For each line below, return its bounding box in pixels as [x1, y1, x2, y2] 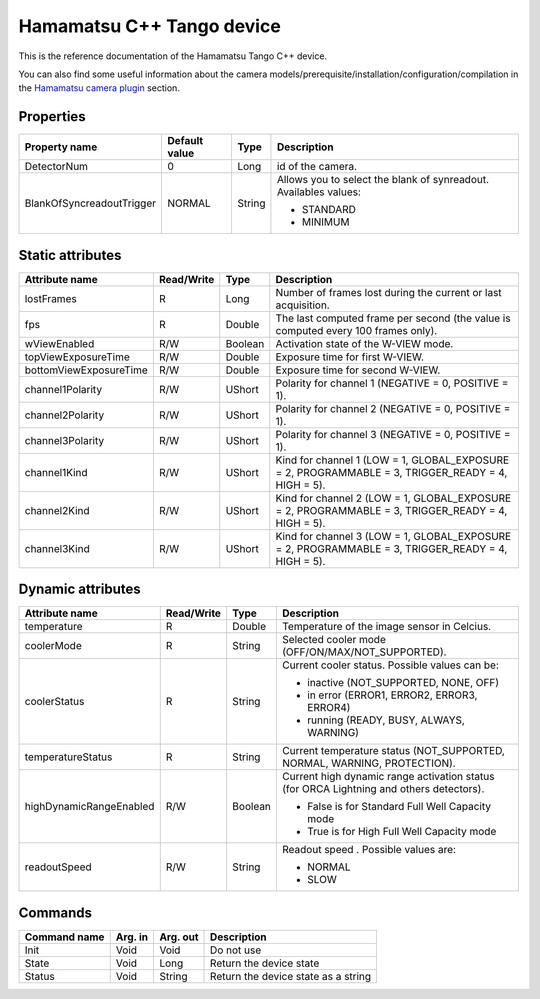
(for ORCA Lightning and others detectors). [281, 782, 485, 796]
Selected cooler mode [281, 633, 387, 647]
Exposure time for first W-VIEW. [275, 350, 425, 364]
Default [167, 134, 204, 148]
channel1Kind [24, 465, 89, 479]
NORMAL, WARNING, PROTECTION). [281, 756, 456, 770]
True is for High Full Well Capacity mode [306, 825, 497, 839]
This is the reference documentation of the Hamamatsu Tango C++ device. [18, 50, 328, 62]
